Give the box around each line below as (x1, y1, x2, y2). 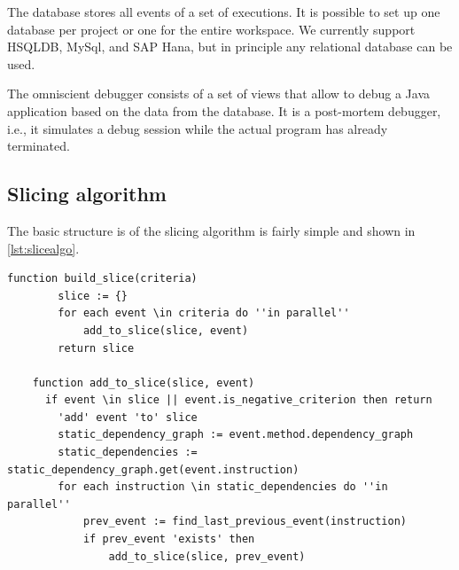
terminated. (7, 137, 70, 155)
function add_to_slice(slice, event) (32, 376, 255, 389)
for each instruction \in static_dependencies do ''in (58, 480, 388, 494)
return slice (58, 341, 135, 355)
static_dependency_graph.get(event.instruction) (7, 463, 300, 476)
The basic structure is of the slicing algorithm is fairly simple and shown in (7, 221, 416, 239)
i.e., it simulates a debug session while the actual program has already (7, 119, 388, 137)
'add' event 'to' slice (58, 410, 198, 424)
